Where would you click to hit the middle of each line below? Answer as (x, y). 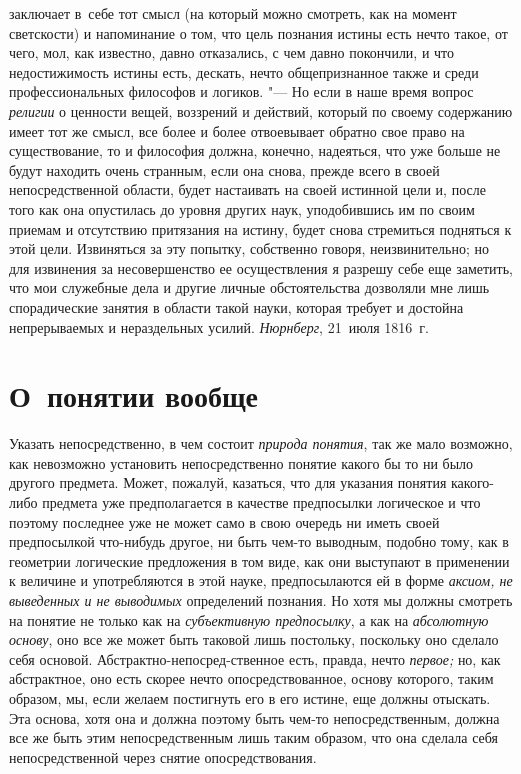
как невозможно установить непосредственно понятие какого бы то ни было (241, 462)
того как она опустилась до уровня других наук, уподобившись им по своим (242, 208)
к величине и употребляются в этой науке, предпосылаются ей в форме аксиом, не (261, 580)
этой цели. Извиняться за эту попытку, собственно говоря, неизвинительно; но (249, 248)
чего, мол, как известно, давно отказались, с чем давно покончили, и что (232, 52)
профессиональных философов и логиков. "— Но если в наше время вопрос (241, 91)
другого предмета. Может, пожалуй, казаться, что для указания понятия (228, 482)
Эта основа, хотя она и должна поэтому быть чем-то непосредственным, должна (254, 717)
